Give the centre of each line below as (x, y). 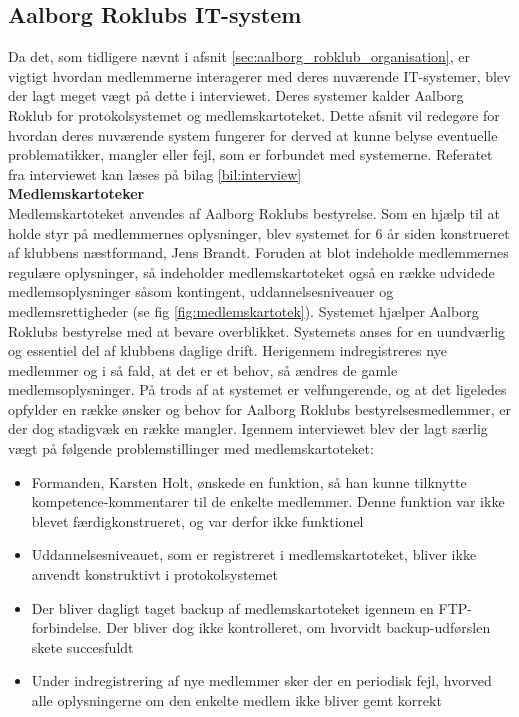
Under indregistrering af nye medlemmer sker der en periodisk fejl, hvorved (261, 680)
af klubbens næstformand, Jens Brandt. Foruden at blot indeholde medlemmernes (258, 252)
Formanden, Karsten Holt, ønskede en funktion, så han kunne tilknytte (249, 481)
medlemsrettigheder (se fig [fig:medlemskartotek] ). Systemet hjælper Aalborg (243, 310)
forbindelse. (66, 627)
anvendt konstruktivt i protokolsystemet (154, 574)
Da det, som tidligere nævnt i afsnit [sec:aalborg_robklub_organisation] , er (239, 56)
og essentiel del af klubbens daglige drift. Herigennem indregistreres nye (227, 350)
